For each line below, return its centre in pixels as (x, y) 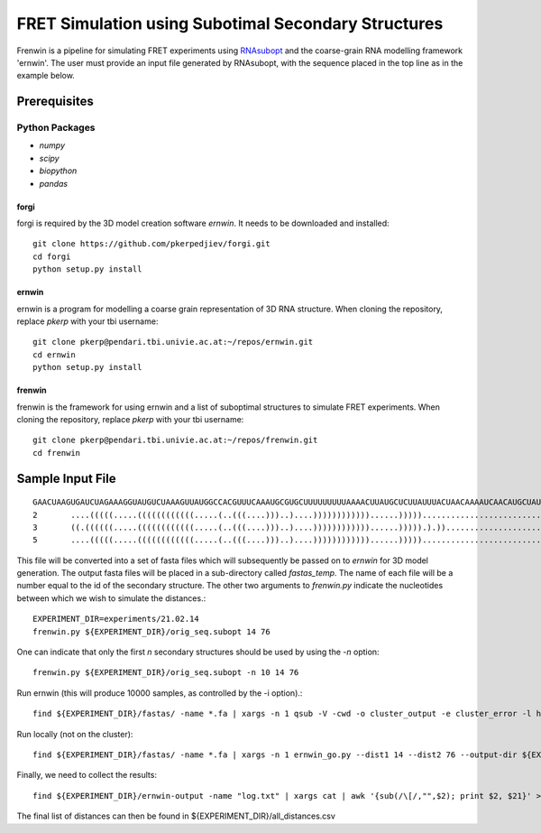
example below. (46, 76)
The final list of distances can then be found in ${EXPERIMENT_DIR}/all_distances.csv (176, 816)
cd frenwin (57, 453)
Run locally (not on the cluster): (75, 734)
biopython (58, 171)
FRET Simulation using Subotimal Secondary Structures (230, 23)
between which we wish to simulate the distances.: (111, 598)
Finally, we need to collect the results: (87, 775)
